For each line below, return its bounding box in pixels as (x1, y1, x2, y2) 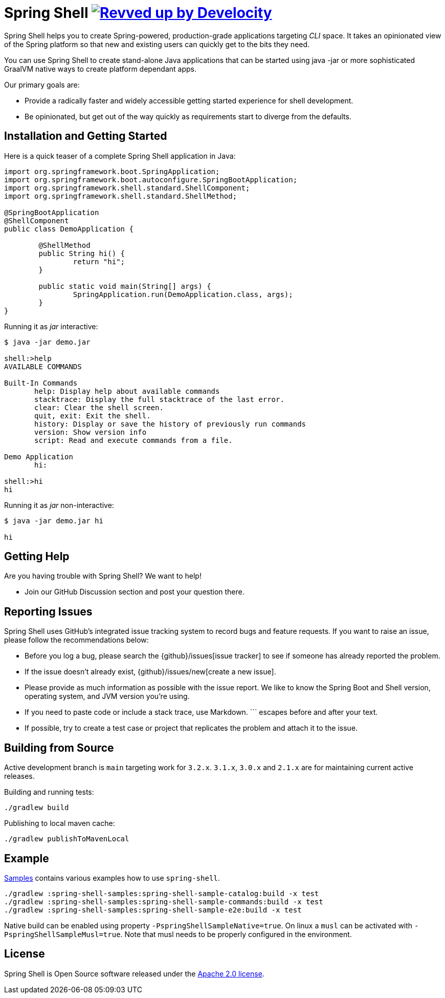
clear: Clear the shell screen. (34, 403, 164, 412)
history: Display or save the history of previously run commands (34, 419, 306, 428)
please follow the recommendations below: (4, 635, 149, 645)
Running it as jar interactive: (4, 322, 98, 331)
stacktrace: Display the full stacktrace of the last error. (34, 395, 284, 404)
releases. (4, 772, 35, 781)
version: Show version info (34, 428, 147, 436)
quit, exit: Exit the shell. (34, 411, 151, 420)
